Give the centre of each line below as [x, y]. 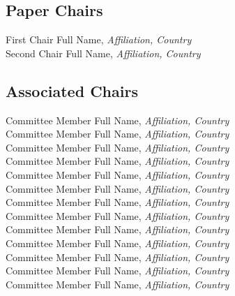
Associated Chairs [72, 90]
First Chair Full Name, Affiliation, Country [99, 39]
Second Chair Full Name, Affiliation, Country [103, 53]
